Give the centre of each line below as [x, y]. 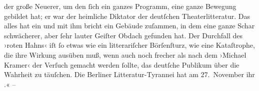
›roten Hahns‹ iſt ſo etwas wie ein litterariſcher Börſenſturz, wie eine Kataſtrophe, [129, 45]
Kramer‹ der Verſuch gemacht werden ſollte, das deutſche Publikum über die [122, 64]
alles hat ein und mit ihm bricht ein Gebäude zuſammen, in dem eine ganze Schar [129, 26]
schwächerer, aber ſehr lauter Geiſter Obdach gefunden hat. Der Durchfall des [123, 35]
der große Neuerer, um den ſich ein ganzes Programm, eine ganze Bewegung [120, 6]
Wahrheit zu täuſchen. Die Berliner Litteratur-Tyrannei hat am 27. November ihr [129, 74]
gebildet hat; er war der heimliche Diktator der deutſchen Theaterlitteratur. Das [127, 16]
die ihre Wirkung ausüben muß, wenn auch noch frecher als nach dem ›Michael [125, 54]
